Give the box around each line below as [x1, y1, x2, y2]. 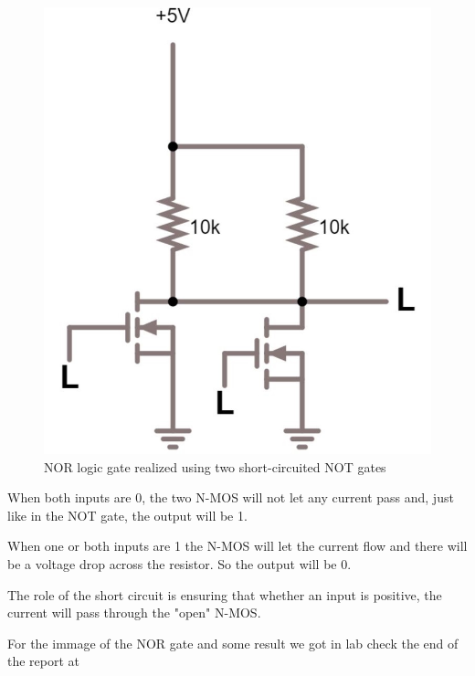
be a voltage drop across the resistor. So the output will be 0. [7, 555, 352, 574]
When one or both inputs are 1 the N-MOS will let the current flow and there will [7, 536, 468, 555]
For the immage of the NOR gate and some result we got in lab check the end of [7, 633, 459, 652]
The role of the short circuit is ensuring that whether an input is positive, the [7, 585, 442, 604]
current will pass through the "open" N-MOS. [7, 603, 261, 622]
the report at [7, 651, 80, 671]
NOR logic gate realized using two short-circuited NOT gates [44, 457, 386, 476]
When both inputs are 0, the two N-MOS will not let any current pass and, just [7, 488, 454, 507]
